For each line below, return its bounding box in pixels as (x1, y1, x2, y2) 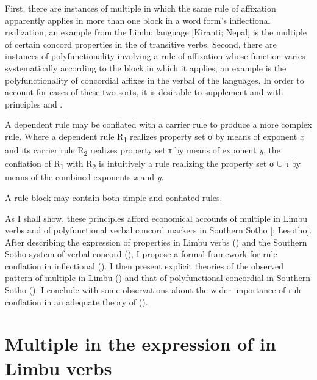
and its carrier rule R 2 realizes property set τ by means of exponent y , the (5, 144, 280, 158)
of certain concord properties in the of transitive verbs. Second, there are (5, 37, 277, 50)
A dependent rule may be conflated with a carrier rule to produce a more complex (5, 118, 312, 131)
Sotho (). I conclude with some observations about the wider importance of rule (5, 283, 303, 296)
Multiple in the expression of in (5, 331, 276, 356)
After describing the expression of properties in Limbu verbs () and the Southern (5, 235, 307, 248)
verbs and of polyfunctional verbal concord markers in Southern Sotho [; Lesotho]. (5, 224, 312, 236)
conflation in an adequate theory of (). (5, 295, 148, 308)
